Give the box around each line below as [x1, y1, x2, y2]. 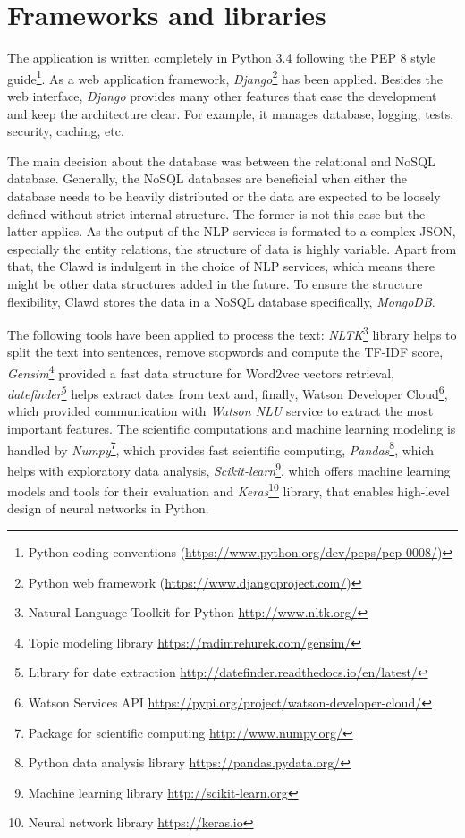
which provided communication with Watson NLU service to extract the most [7, 402, 434, 420]
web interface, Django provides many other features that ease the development [7, 86, 437, 105]
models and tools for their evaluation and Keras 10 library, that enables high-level [7, 479, 450, 500]
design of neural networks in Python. [7, 499, 209, 518]
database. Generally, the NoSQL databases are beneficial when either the [7, 169, 408, 188]
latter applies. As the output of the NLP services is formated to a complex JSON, [7, 222, 456, 241]
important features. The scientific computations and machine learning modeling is [7, 419, 456, 438]
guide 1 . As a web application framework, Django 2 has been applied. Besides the [7, 66, 444, 88]
